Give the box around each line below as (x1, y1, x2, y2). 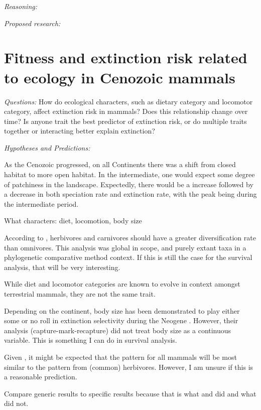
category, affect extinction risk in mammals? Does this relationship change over (4, 106, 248, 116)
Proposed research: (4, 18, 61, 28)
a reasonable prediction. (4, 371, 77, 382)
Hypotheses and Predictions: (4, 142, 90, 153)
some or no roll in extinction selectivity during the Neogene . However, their (4, 315, 238, 326)
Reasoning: (4, 1, 38, 11)
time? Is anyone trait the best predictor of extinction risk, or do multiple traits (4, 115, 247, 126)
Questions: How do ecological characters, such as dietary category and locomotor (4, 96, 253, 106)
